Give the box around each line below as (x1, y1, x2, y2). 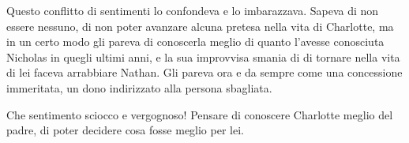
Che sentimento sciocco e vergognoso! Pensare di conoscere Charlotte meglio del (6, 106, 393, 122)
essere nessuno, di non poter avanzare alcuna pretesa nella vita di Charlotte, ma (6, 17, 394, 34)
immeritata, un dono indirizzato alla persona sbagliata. (6, 79, 272, 96)
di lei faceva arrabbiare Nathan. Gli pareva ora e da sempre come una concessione (6, 64, 403, 81)
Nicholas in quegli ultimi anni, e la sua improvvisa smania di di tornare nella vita (6, 48, 400, 65)
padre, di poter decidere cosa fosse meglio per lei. (6, 122, 244, 138)
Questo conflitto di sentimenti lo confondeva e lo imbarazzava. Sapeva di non (6, 2, 379, 18)
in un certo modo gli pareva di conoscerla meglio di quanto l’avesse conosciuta (6, 33, 385, 50)
